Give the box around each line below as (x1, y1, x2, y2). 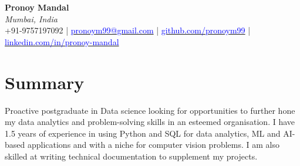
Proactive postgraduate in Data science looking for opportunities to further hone (5, 104, 295, 116)
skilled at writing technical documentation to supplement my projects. (5, 150, 258, 162)
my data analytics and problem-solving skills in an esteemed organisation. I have (5, 116, 295, 128)
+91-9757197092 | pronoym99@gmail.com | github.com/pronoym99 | (5, 24, 251, 36)
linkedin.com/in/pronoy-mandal (5, 35, 119, 48)
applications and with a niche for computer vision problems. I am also (27, 138, 279, 151)
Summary (5, 70, 85, 94)
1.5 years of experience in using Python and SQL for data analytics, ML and (5, 127, 281, 139)
